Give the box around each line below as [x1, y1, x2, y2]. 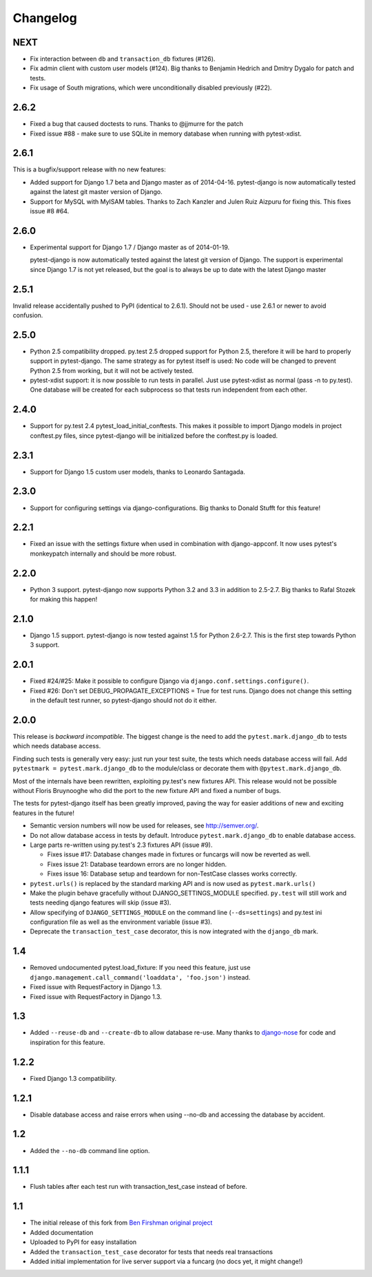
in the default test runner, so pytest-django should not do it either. [30, 696, 217, 705]
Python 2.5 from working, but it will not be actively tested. [30, 366, 194, 374]
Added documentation [30, 1228, 94, 1236]
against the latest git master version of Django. [30, 188, 163, 196]
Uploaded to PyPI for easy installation [30, 1238, 137, 1246]
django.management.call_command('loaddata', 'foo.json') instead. [30, 973, 251, 981]
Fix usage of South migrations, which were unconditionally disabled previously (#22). [30, 83, 272, 92]
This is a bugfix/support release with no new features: [12, 165, 166, 173]
